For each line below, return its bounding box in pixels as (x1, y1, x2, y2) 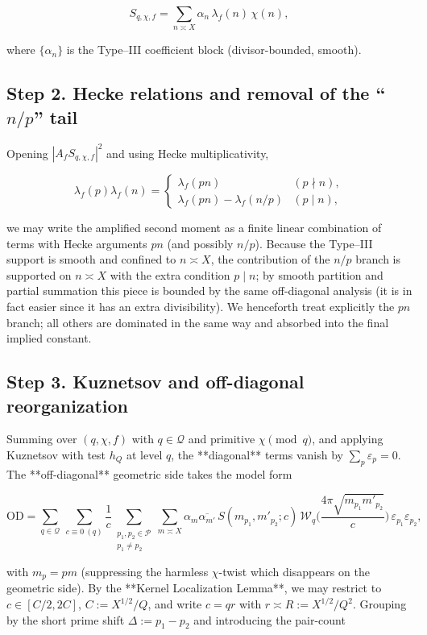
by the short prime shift (6, 611, 125, 628)
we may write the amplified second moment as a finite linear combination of (6, 219, 382, 236)
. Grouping (352, 596, 407, 612)
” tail (33, 104, 78, 129)
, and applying (312, 430, 383, 447)
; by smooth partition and (255, 266, 383, 283)
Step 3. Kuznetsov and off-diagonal (6, 369, 305, 394)
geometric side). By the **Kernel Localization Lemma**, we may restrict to (6, 579, 382, 596)
